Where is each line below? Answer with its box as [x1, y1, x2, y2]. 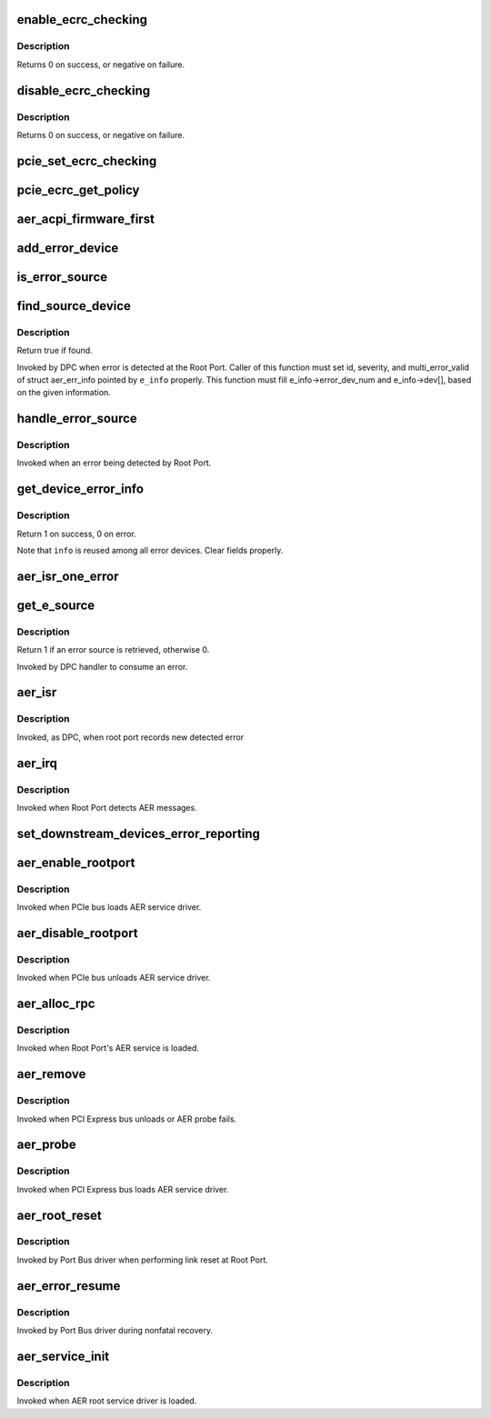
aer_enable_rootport [16, 854, 135, 870]
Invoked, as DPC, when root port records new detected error [16, 732, 245, 743]
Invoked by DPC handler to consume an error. [16, 661, 188, 672]
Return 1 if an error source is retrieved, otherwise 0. [16, 644, 210, 655]
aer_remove [16, 1066, 86, 1082]
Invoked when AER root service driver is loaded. [16, 1395, 197, 1406]
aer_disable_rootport [16, 925, 138, 941]
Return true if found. [16, 345, 93, 356]
